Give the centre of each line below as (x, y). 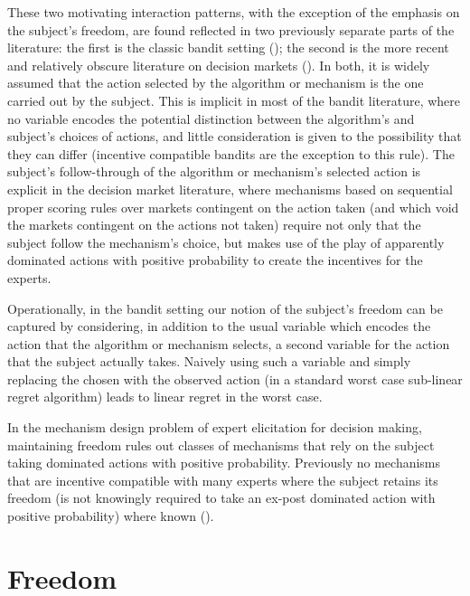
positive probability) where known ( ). (111, 516)
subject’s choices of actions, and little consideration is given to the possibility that (235, 136)
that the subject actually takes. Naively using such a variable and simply (209, 361)
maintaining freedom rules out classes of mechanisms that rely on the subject (221, 445)
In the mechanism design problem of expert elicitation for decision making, (215, 427)
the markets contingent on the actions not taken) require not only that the (214, 225)
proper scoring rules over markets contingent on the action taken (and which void (233, 207)
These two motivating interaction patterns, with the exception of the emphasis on (234, 12)
